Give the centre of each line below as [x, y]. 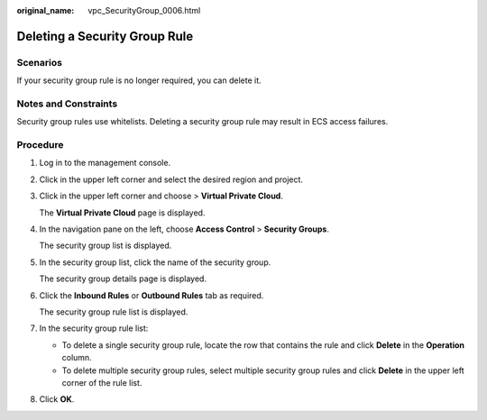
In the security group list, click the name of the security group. [155, 262]
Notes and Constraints [67, 104]
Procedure [40, 145]
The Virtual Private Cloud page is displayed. [122, 213]
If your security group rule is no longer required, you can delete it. [139, 80]
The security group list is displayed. [106, 246]
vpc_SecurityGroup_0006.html [144, 10]
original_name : [46, 10]
